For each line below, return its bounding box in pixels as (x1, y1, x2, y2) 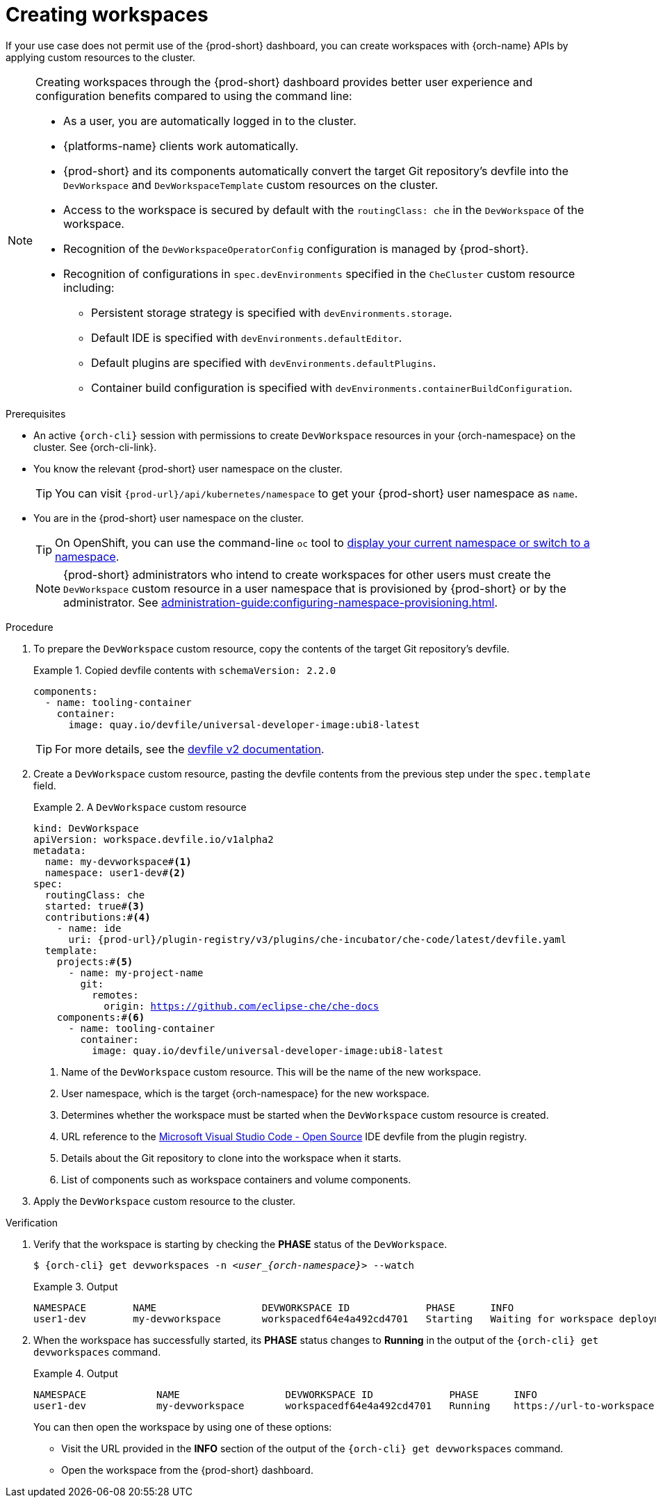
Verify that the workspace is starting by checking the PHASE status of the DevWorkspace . (33, 1238, 448, 1250)
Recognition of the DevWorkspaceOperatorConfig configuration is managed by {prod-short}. (63, 241, 529, 256)
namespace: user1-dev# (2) (44, 867, 186, 878)
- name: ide (56, 922, 122, 934)
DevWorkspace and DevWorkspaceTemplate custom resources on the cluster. (63, 177, 438, 192)
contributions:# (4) (44, 911, 151, 923)
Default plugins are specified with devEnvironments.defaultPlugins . (91, 355, 436, 370)
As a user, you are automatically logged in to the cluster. (63, 113, 356, 128)
